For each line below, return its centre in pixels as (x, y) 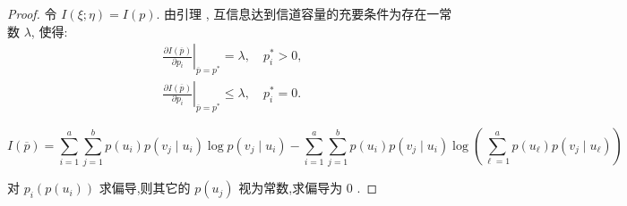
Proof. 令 (32, 13)
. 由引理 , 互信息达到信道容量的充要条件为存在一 (298, 13)
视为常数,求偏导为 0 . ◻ (308, 188)
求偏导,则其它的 (145, 188)
